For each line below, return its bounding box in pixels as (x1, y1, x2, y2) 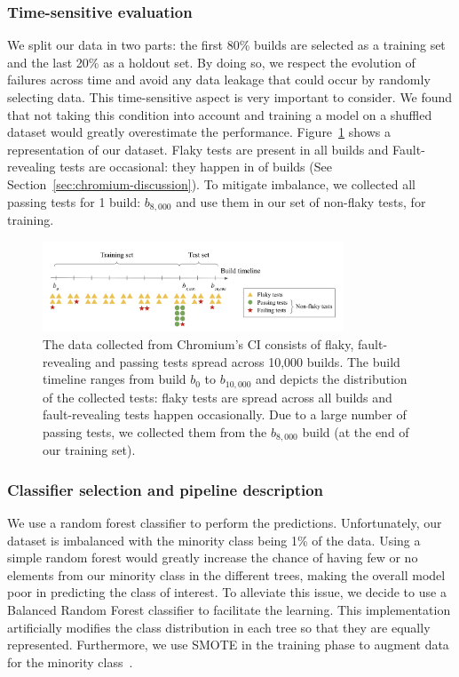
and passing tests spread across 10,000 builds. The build (95, 352, 400, 370)
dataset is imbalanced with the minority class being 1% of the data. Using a (7, 530, 421, 549)
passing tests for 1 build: (7, 192, 141, 211)
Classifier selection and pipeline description (7, 478, 324, 500)
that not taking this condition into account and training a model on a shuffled (7, 105, 432, 123)
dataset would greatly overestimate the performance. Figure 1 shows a (7, 123, 391, 141)
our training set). (43, 441, 136, 459)
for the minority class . (7, 652, 133, 671)
